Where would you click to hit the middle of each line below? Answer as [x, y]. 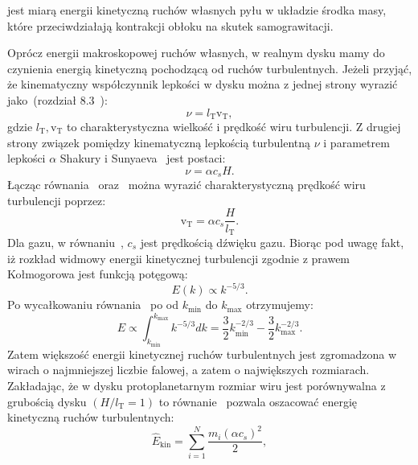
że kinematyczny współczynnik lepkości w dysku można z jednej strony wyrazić [203, 84]
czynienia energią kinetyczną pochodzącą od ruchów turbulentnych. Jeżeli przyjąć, [210, 68]
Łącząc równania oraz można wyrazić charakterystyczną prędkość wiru [186, 185]
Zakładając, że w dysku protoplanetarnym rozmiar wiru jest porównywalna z [197, 385]
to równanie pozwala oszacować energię [258, 401]
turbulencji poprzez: [57, 200]
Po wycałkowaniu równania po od [93, 305]
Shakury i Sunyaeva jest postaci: [143, 158]
